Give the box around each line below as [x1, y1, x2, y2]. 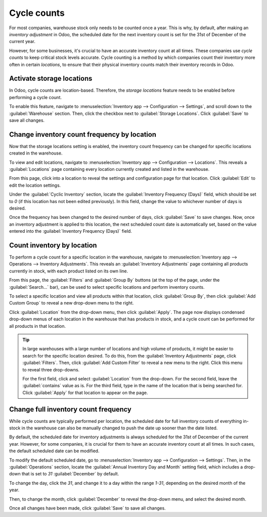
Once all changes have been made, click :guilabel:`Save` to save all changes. [9, 505, 166, 511]
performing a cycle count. [9, 94, 62, 100]
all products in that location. [9, 323, 66, 329]
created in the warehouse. [9, 150, 63, 156]
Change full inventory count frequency [9, 405, 132, 414]
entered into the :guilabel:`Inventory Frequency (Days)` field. [9, 228, 132, 234]
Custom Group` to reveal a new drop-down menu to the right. [9, 300, 134, 306]
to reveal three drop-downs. [22, 366, 80, 372]
